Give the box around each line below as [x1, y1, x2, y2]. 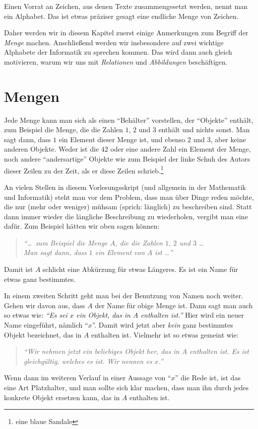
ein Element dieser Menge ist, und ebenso [59, 134, 186, 144]
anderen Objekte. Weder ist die [4, 144, 99, 154]
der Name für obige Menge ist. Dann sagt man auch [95, 300, 253, 310]
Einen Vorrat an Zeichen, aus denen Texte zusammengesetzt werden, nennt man [4, 1, 248, 11]
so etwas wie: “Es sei [4, 310, 67, 320]
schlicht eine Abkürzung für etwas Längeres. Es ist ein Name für [43, 264, 238, 274]
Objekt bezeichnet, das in [4, 329, 82, 340]
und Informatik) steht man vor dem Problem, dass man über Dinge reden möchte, [4, 191, 254, 202]
